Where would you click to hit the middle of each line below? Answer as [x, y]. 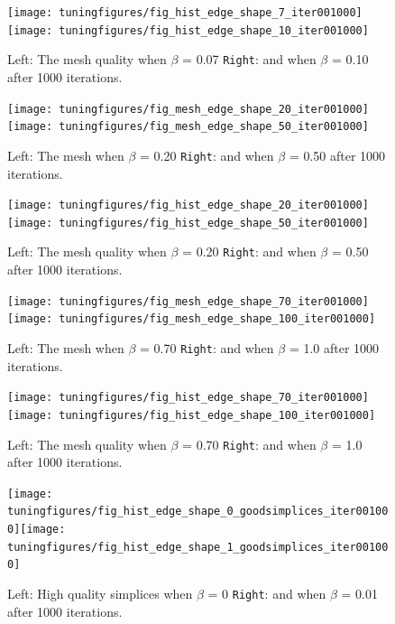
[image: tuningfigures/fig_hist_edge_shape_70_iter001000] [188, 398]
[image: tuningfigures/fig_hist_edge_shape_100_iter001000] [192, 415]
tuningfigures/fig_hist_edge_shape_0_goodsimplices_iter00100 [198, 512]
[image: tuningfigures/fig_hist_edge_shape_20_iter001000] [188, 205]
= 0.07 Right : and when [249, 59]
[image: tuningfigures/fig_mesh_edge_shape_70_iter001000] [188, 301]
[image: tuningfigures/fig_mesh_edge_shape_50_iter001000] [188, 127]
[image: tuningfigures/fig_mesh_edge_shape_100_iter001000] [192, 319]
